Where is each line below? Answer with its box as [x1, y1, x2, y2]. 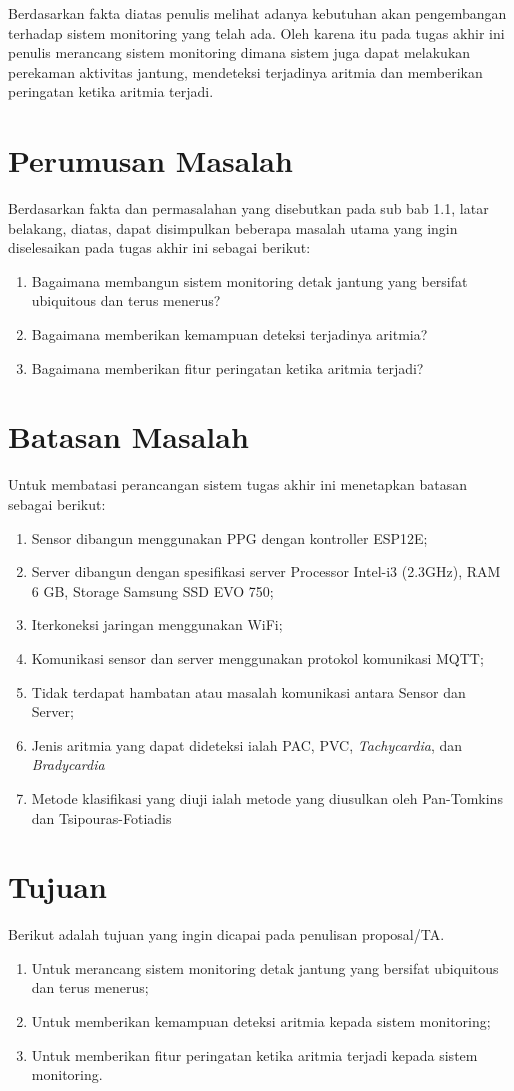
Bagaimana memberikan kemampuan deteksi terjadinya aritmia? [31, 324, 428, 345]
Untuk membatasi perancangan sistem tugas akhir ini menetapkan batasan [8, 474, 467, 495]
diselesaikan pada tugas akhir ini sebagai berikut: [8, 237, 311, 258]
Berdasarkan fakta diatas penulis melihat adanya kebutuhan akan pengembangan [8, 3, 507, 23]
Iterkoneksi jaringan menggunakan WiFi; [31, 614, 283, 635]
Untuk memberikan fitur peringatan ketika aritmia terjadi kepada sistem [31, 1044, 478, 1065]
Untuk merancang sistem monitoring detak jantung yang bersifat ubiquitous [31, 957, 499, 978]
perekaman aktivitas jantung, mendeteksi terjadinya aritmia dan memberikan [8, 61, 483, 82]
